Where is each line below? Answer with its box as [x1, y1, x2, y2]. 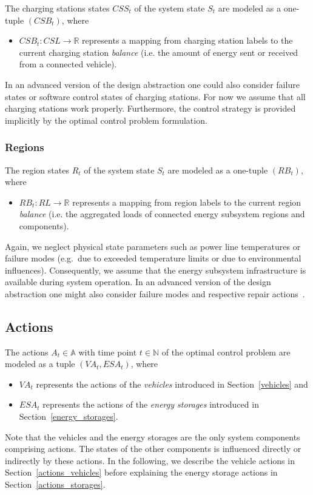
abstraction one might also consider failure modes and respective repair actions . [5, 287, 305, 300]
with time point [78, 345, 137, 358]
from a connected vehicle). [19, 58, 117, 70]
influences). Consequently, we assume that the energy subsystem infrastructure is [5, 263, 306, 276]
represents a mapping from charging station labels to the [82, 34, 293, 47]
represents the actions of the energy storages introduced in [42, 398, 259, 411]
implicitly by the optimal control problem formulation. [5, 113, 207, 126]
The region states [5, 163, 69, 176]
